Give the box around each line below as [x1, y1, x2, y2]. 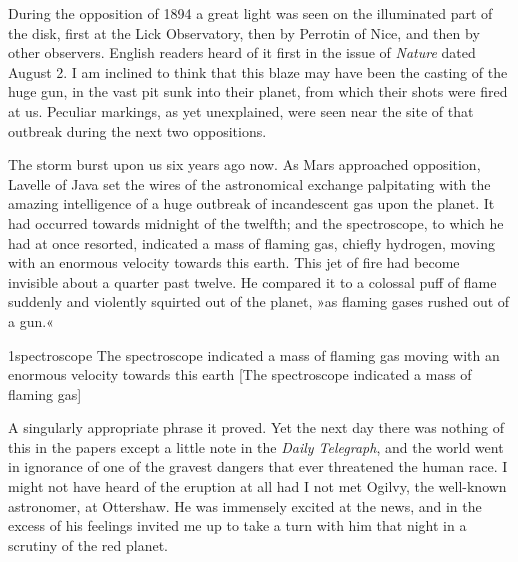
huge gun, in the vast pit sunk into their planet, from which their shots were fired [8, 81, 508, 102]
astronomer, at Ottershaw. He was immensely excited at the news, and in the [8, 495, 482, 516]
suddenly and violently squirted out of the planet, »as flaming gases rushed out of [8, 291, 510, 312]
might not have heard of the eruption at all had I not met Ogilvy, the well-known [8, 476, 507, 497]
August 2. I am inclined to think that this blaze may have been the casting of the [8, 61, 508, 82]
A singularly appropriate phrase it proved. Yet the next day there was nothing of [8, 417, 504, 438]
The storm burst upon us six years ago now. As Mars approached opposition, [8, 154, 481, 175]
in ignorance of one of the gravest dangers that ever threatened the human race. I [8, 456, 508, 477]
